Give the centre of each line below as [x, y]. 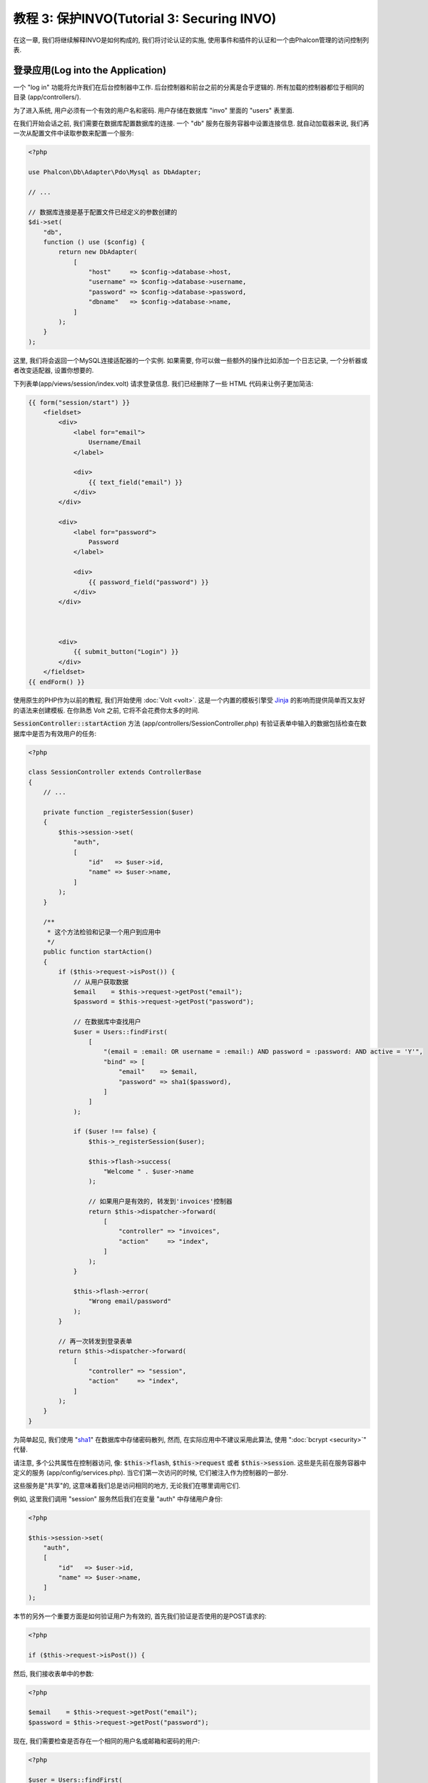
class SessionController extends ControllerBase [115, 772]
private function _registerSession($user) [118, 812]
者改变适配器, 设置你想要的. [53, 370]
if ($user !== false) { [115, 1131]
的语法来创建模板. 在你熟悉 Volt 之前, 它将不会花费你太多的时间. [106, 710]
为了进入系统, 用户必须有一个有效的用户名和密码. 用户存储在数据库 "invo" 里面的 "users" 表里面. [154, 110]
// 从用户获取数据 [101, 982]
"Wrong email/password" [129, 1301]
